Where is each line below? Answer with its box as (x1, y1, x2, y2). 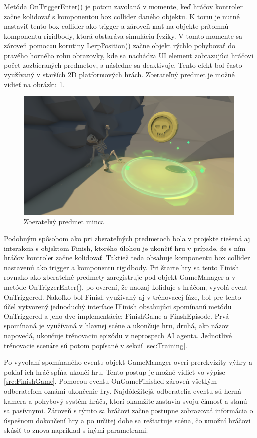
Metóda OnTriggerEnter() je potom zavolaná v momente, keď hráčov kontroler (4, 1, 243, 11)
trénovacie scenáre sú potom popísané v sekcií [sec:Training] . (4, 340, 187, 350)
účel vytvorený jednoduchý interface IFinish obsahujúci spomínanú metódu (4, 301, 232, 312)
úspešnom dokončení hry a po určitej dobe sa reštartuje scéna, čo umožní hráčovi (4, 415, 251, 425)
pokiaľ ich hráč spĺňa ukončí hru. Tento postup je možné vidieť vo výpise (4, 366, 225, 376)
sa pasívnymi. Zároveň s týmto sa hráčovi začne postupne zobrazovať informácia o (4, 405, 253, 416)
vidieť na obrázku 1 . (4, 79, 65, 89)
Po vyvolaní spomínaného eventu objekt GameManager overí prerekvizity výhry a (4, 357, 253, 367)
